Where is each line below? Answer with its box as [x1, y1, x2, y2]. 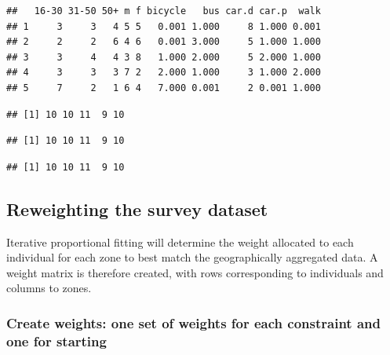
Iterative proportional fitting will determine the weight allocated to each [6, 233, 354, 250]
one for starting [6, 331, 107, 350]
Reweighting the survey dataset [6, 196, 268, 221]
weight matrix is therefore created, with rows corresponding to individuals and [6, 264, 384, 280]
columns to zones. [6, 280, 92, 296]
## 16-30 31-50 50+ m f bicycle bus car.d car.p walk [6, 5, 321, 16]
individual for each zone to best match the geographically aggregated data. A [6, 249, 378, 265]
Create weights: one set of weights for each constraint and [6, 313, 381, 332]
